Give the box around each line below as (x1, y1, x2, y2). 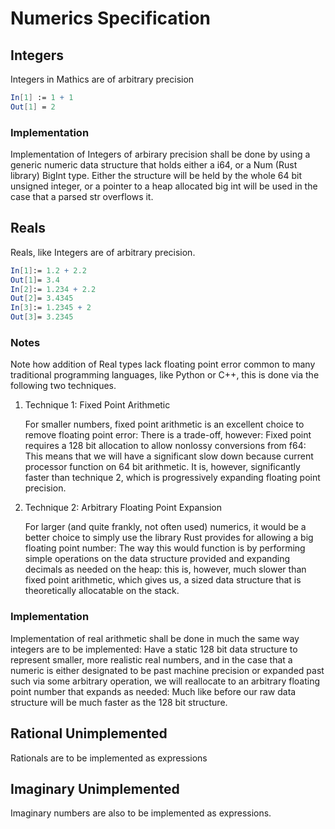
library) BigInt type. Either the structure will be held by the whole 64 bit (10, 170, 302, 182)
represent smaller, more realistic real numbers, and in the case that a (10, 653, 293, 666)
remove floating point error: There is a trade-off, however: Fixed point (24, 429, 312, 441)
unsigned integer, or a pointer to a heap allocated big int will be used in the (10, 180, 318, 192)
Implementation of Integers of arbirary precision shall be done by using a (10, 148, 311, 161)
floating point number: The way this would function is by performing (24, 542, 306, 554)
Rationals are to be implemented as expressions (10, 752, 208, 764)
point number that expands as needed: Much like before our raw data (10, 685, 297, 697)
